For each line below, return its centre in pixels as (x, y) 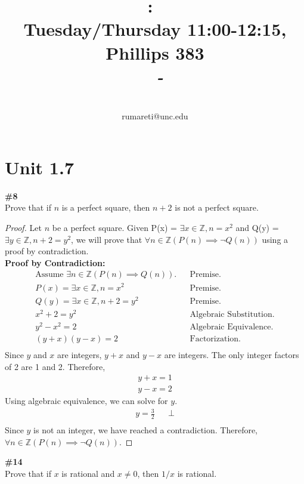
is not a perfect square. (217, 207)
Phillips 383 (155, 52)
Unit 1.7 (39, 167)
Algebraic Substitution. (232, 314)
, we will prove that (107, 239)
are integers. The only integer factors (232, 354)
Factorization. (215, 339)
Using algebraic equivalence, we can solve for (86, 401)
